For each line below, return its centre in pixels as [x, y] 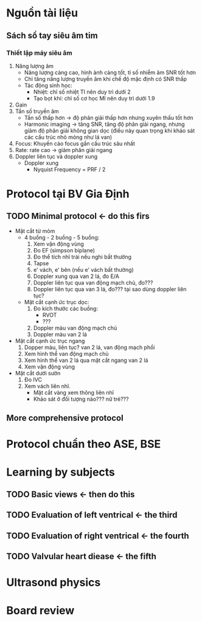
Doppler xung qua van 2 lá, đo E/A [76, 276]
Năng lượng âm [34, 66]
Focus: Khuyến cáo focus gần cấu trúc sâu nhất [75, 144]
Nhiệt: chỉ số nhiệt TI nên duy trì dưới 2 [82, 92]
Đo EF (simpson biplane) [64, 250]
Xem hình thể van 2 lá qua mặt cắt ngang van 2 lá [86, 360]
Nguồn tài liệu [42, 13]
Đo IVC [33, 380]
